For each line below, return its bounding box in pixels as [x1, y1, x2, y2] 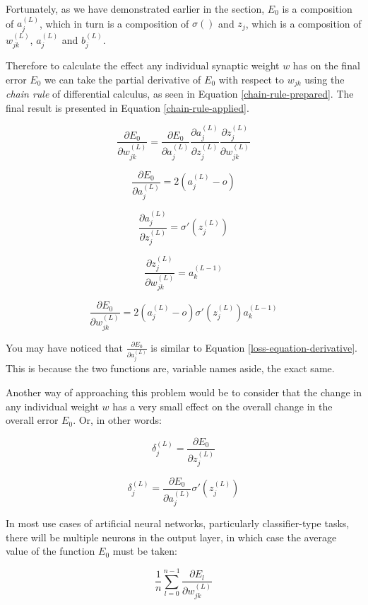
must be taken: [112, 543, 177, 558]
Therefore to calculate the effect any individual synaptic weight [6, 58, 280, 73]
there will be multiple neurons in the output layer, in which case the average [6, 529, 337, 544]
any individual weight [6, 398, 99, 413]
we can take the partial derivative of [44, 71, 201, 86]
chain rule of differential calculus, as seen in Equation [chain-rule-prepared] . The [6, 86, 354, 101]
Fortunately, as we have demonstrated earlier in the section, [6, 1, 265, 16]
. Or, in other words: [73, 413, 162, 427]
